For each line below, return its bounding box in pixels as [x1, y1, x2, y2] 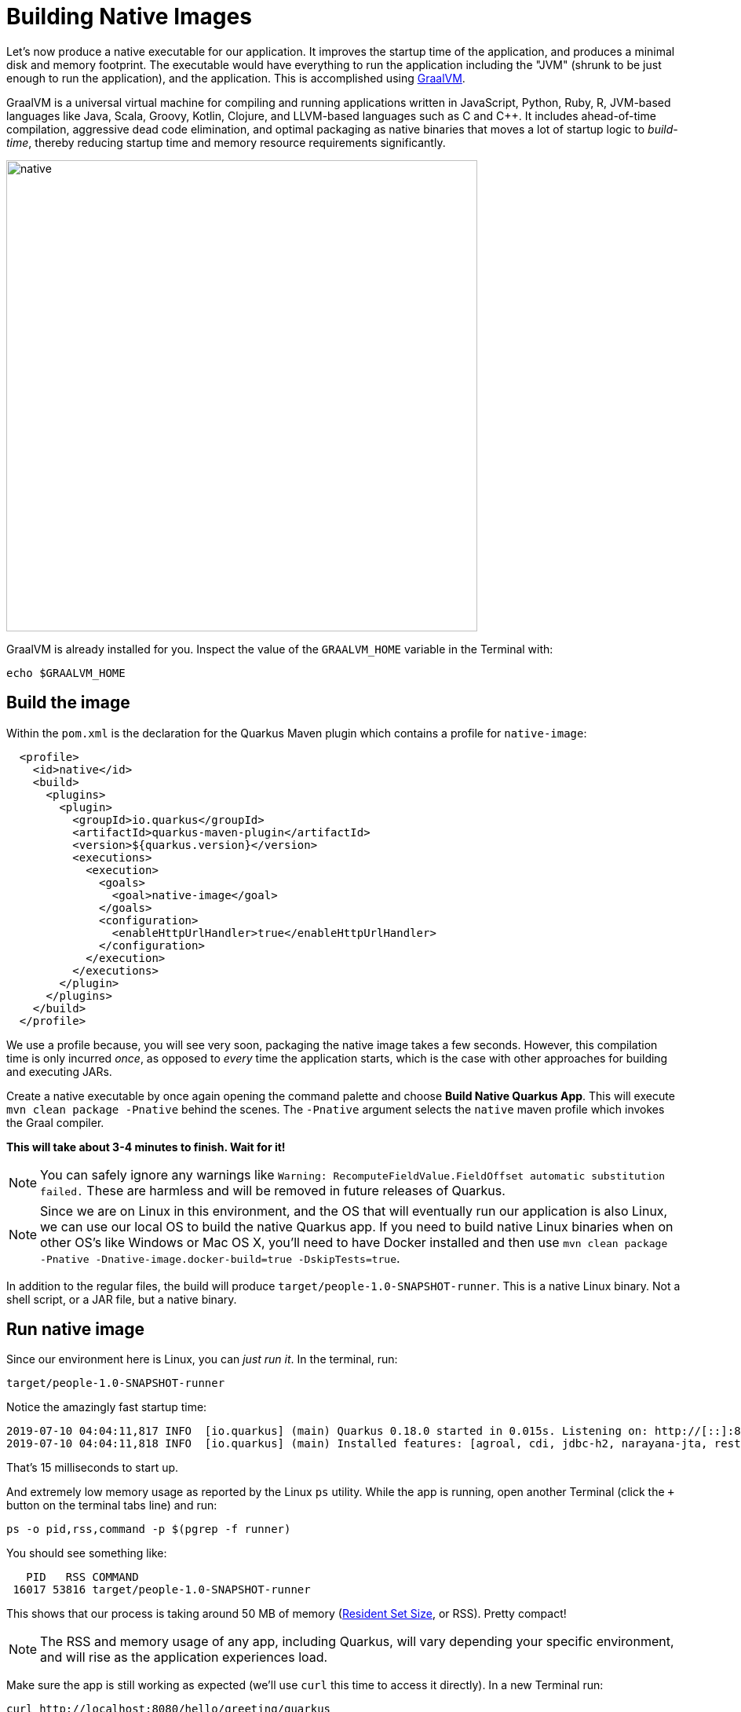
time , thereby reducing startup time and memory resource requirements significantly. [6, 135, 446, 149]
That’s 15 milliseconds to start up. [6, 1461, 179, 1475]
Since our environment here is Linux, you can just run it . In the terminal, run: [6, 1352, 398, 1366]
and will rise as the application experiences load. [40, 1649, 328, 1666]
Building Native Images [6, 3, 252, 30]
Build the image [6, 693, 130, 713]
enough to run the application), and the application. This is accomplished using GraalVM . [6, 71, 465, 85]
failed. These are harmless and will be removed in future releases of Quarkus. [40, 1182, 506, 1198]
